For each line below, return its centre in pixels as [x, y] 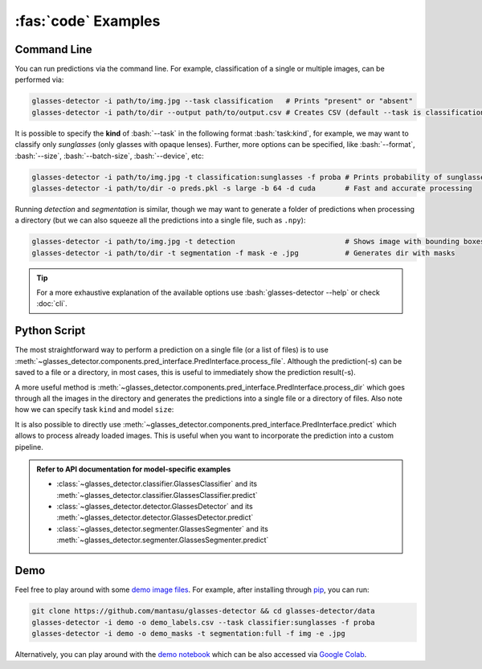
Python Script [50, 330]
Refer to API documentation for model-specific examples [134, 469]
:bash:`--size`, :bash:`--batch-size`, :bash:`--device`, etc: [109, 156]
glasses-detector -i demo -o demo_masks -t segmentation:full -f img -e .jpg [188, 633]
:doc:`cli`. [52, 304]
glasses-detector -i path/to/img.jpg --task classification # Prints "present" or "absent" [223, 101]
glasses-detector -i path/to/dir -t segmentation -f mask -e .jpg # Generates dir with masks [243, 253]
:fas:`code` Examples [88, 21]
